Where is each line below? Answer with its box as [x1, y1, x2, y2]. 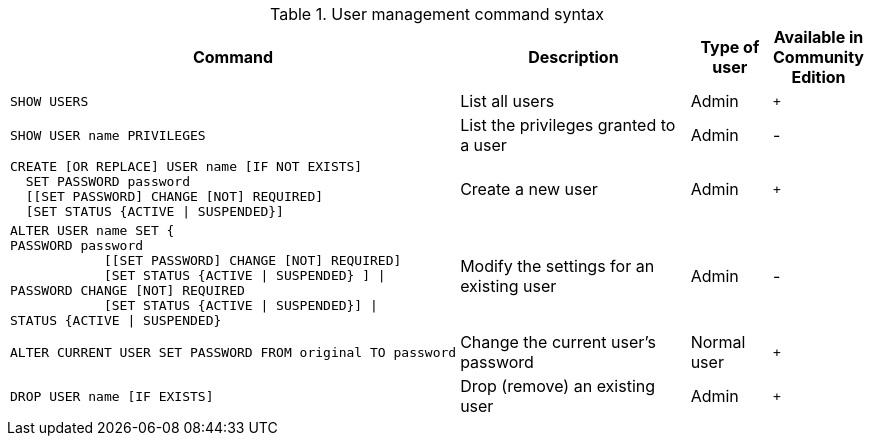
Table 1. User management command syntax [270, 4, 604, 24]
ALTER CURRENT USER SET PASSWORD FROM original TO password [10, 344, 457, 360]
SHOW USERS [10, 93, 89, 109]
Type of [700, 37, 760, 57]
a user [460, 135, 507, 155]
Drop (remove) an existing [460, 376, 656, 396]
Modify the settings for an [460, 255, 655, 276]
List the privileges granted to [460, 115, 676, 135]
